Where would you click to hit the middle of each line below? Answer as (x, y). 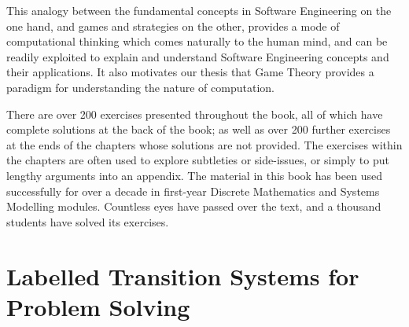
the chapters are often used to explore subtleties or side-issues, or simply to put (198, 160)
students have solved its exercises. (88, 221)
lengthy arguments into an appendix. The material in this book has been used (194, 175)
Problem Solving (98, 306)
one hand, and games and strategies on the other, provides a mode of (173, 26)
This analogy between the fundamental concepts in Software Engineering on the (199, 10)
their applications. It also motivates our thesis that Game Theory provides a (190, 72)
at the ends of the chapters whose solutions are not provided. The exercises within (204, 144)
